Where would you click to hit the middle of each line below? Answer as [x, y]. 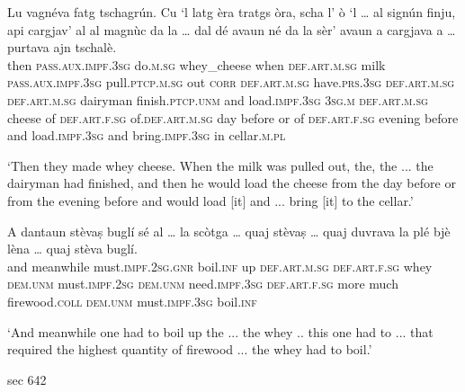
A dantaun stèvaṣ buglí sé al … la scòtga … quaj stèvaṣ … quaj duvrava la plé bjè [229, 231]
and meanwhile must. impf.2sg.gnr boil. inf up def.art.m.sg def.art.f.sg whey [220, 266]
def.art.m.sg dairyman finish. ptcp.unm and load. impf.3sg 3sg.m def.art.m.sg [218, 99]
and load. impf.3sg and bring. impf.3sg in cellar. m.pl [147, 135]
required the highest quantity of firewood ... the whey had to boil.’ [190, 349]
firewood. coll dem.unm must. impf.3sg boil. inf [132, 301]
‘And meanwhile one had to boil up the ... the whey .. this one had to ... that [220, 331]
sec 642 [27, 379]
